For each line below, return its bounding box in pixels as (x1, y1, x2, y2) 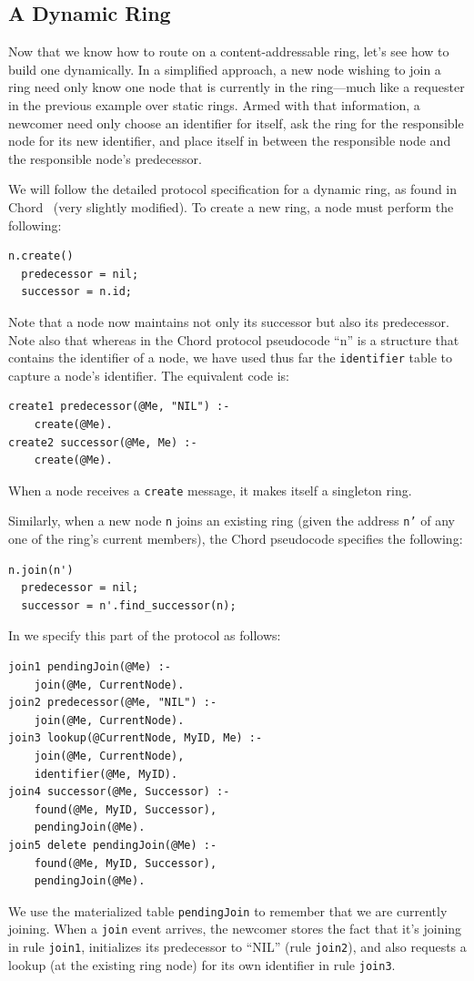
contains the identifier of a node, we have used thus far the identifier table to (8, 348, 452, 367)
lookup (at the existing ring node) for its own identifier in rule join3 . (8, 955, 396, 974)
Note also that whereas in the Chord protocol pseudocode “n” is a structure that (8, 330, 459, 349)
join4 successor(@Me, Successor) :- (8, 785, 230, 799)
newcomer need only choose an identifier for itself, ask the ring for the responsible (8, 113, 464, 132)
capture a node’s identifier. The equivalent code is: (8, 365, 290, 384)
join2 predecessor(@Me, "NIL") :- (8, 696, 217, 710)
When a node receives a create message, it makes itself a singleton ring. (8, 480, 412, 499)
